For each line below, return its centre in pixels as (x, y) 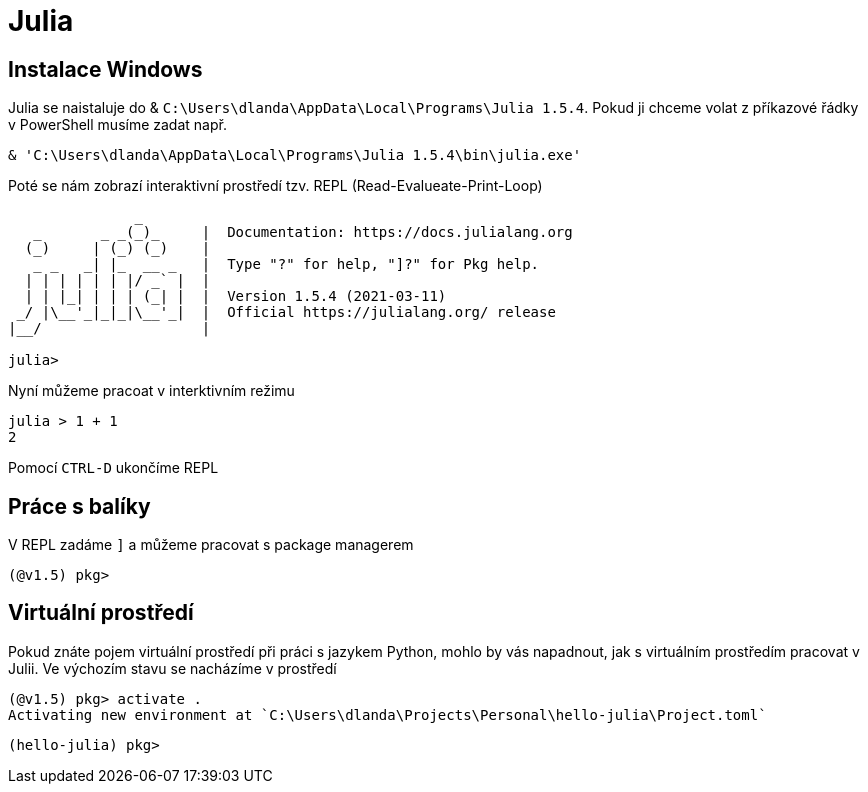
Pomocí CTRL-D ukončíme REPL (113, 468)
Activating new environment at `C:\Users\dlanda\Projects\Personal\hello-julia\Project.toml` (387, 714)
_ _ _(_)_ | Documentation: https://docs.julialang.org (303, 232)
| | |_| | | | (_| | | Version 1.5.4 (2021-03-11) (235, 296)
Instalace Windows (105, 69)
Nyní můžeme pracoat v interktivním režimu (151, 391)
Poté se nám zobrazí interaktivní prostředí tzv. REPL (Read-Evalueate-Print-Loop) (275, 186)
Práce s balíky (79, 506)
